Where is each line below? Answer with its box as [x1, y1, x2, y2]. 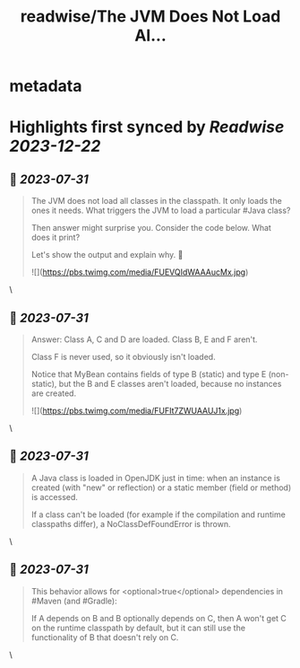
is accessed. [30, 491, 79, 502]
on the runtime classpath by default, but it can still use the [30, 622, 246, 633]
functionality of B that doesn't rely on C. [30, 631, 179, 643]
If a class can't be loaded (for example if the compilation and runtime [30, 509, 287, 520]
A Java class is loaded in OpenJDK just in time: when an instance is [30, 472, 280, 483]
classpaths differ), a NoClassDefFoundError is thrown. [30, 518, 231, 529]
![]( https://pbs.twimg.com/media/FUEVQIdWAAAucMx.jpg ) [30, 267, 249, 277]
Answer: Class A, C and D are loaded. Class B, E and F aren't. [30, 334, 258, 345]
